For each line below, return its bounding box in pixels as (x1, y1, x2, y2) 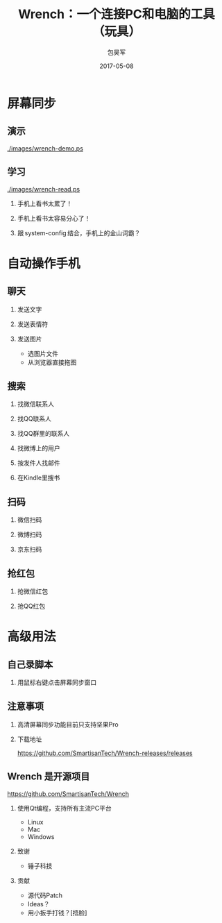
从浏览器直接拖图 (27, 358, 77, 366)
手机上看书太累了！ (17, 199, 73, 208)
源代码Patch (27, 891, 63, 899)
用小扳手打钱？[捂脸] (27, 908, 87, 917)
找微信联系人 (17, 400, 54, 408)
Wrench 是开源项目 (7, 771, 90, 783)
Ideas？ (27, 899, 50, 908)
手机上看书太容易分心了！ (17, 214, 91, 222)
